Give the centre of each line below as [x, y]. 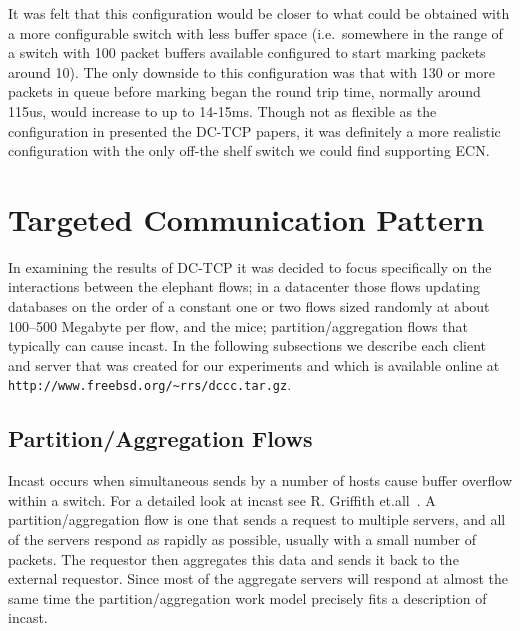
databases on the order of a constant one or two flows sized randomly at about [249, 306]
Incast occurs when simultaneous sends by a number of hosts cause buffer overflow [260, 480]
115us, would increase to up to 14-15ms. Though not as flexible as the [222, 110]
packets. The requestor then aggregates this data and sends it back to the [233, 558]
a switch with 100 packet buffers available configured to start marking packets [247, 52]
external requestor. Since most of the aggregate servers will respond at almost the [258, 578]
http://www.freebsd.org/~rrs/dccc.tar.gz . [150, 384]
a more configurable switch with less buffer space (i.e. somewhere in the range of [255, 32]
